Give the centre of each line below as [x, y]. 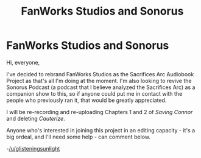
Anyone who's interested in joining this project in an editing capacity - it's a [101, 130]
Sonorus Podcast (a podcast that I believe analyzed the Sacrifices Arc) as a [101, 87]
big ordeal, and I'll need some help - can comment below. [79, 137]
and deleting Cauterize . [36, 118]
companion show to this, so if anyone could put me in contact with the [94, 93]
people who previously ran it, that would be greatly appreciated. [86, 100]
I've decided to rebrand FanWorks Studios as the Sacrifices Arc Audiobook [100, 74]
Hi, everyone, [23, 62]
